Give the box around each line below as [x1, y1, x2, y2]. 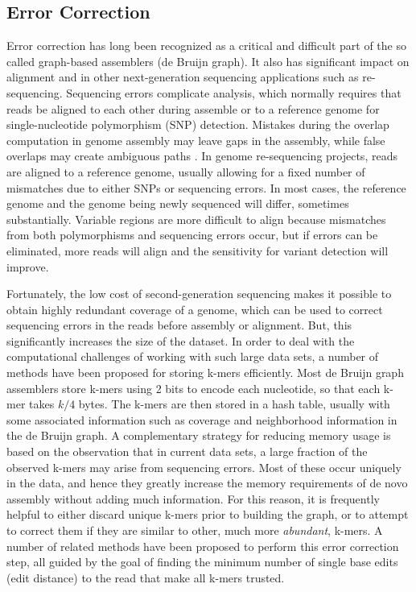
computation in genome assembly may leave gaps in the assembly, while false [6, 131, 385, 148]
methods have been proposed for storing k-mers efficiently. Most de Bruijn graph [6, 364, 404, 381]
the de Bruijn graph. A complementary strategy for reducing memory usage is [6, 427, 391, 444]
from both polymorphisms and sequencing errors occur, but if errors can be [6, 226, 378, 243]
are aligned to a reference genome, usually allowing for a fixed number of [6, 163, 365, 180]
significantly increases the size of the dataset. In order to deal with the [6, 332, 355, 349]
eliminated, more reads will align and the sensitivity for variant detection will [6, 242, 389, 259]
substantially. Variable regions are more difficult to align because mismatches [6, 210, 386, 227]
